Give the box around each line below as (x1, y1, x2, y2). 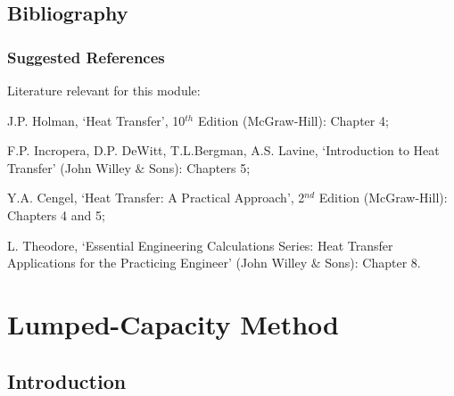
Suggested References (7, 45, 165, 68)
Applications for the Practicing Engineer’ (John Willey (7, 253, 308, 272)
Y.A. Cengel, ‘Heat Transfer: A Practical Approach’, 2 (7, 188, 305, 207)
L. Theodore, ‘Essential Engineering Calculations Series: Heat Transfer (7, 235, 393, 254)
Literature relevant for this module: (7, 81, 201, 99)
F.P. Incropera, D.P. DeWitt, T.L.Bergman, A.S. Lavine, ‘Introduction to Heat (7, 141, 440, 160)
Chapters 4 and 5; (7, 205, 105, 224)
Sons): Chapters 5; (149, 158, 251, 177)
